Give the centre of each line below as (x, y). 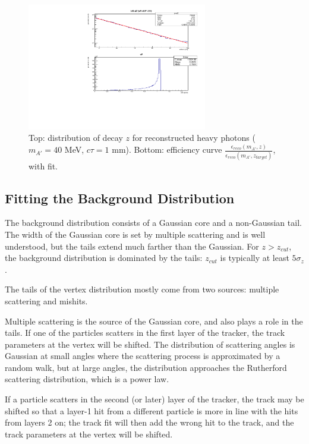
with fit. (43, 166)
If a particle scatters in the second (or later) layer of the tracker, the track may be (154, 399)
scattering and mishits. (46, 300)
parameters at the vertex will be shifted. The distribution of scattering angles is (150, 344)
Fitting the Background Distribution (120, 198)
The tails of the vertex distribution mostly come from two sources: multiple (142, 289)
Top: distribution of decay (76, 138)
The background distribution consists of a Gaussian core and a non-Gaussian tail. (153, 223)
